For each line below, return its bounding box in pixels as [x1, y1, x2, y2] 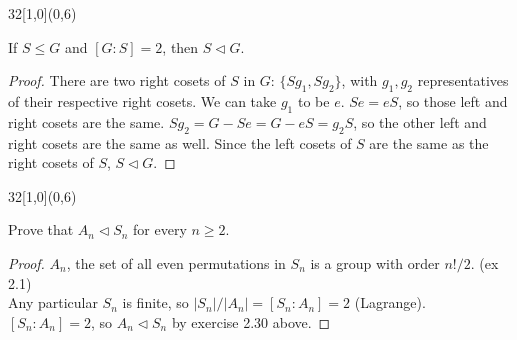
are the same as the [369, 132, 489, 153]
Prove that [8, 219, 74, 240]
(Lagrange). [354, 292, 426, 313]
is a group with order [310, 252, 440, 273]
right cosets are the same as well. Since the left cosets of [8, 132, 352, 153]
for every [133, 219, 187, 240]
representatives [417, 70, 509, 91]
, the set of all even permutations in [66, 252, 286, 273]
